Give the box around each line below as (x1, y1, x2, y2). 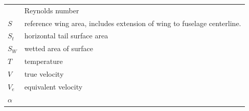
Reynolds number (24, 5, 79, 15)
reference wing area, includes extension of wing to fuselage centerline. (24, 17, 241, 28)
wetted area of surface (24, 43, 93, 54)
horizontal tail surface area (24, 30, 108, 41)
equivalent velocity (24, 81, 83, 92)
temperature (24, 56, 63, 66)
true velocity (24, 68, 64, 79)
